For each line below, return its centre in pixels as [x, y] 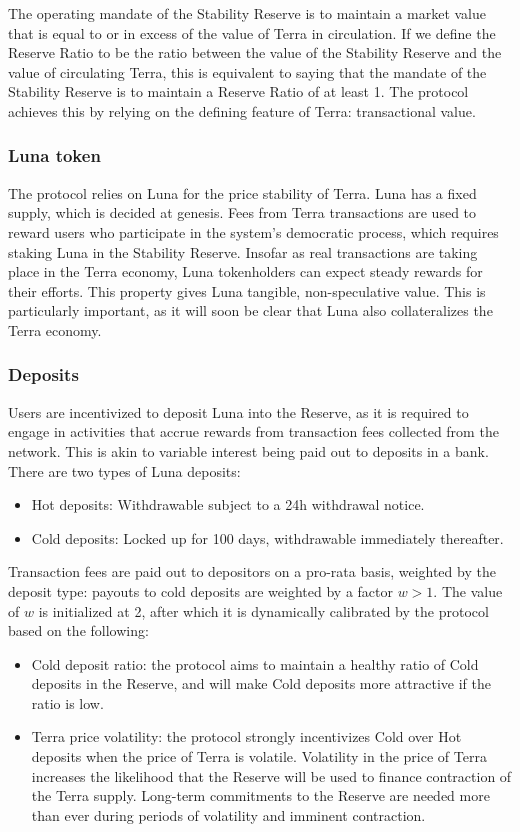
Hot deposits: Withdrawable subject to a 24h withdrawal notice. [228, 504]
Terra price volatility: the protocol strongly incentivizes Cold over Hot [246, 736]
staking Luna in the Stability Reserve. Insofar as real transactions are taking [243, 251]
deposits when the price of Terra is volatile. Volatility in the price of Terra [259, 756]
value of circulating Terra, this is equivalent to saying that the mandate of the [247, 71]
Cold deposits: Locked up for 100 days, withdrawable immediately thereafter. [267, 537]
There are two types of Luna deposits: [124, 470]
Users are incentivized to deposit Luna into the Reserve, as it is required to [238, 411]
